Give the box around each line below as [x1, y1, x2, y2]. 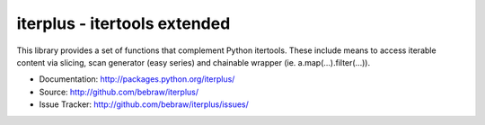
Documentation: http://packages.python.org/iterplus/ [39, 74, 235, 85]
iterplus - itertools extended [16, 13, 231, 33]
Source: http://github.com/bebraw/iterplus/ [39, 86, 199, 97]
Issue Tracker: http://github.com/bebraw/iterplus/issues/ [39, 99, 249, 110]
